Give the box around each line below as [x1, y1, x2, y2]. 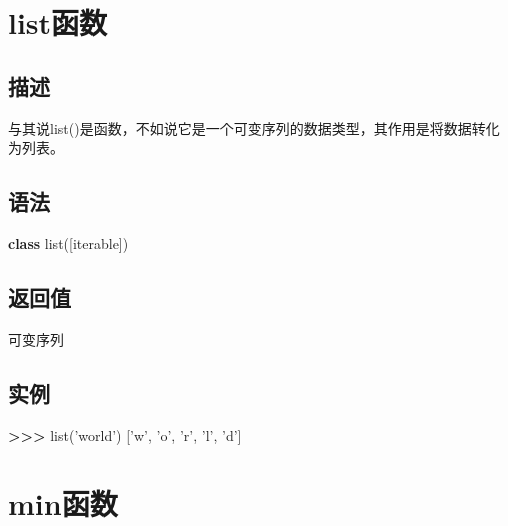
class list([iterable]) [8, 232, 129, 253]
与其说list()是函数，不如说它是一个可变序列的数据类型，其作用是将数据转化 [8, 117, 500, 138]
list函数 [8, 2, 108, 43]
